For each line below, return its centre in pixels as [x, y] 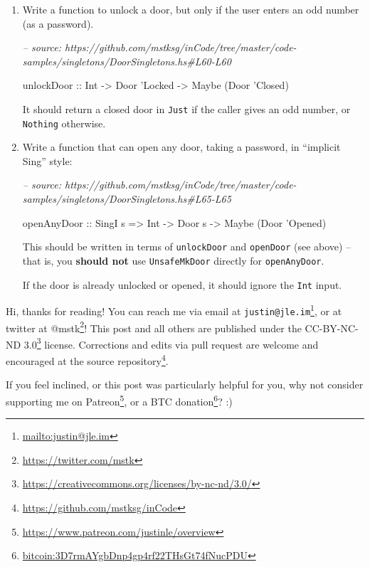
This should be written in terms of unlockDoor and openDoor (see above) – [187, 247]
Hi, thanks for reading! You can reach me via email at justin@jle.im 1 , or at [174, 310]
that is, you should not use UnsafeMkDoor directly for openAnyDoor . [173, 260]
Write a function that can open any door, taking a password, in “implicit [181, 147]
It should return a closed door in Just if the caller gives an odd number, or [186, 108]
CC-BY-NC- [332, 328]
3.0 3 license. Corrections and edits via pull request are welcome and [171, 343]
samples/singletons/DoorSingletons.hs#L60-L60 [127, 61]
